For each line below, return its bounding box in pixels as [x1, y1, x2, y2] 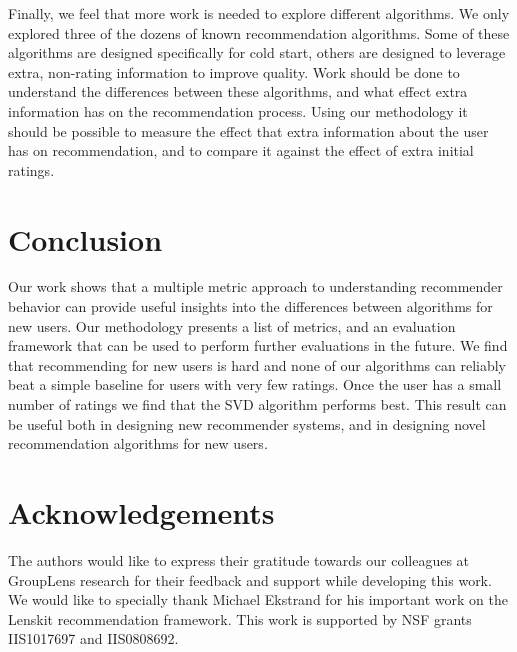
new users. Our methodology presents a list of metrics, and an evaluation [8, 315, 456, 336]
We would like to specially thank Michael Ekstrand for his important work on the [8, 589, 508, 610]
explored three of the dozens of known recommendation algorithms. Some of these [8, 22, 510, 43]
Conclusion [8, 218, 163, 259]
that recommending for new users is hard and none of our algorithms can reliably [8, 354, 506, 375]
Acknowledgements [8, 492, 275, 532]
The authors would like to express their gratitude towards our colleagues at [8, 549, 470, 570]
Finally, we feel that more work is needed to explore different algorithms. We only [8, 3, 510, 23]
